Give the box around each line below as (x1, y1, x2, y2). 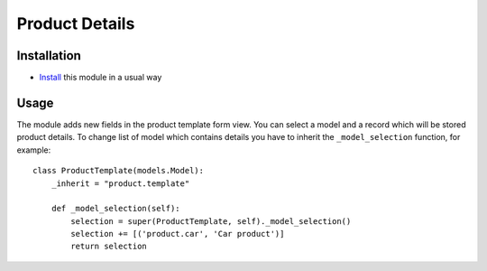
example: (16, 145, 51, 155)
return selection (70, 241, 148, 252)
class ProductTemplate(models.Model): (32, 165, 205, 176)
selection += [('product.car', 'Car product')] (70, 229, 285, 239)
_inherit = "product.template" (51, 178, 190, 189)
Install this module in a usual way (39, 72, 162, 83)
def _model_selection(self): (51, 203, 180, 214)
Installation (16, 48, 81, 63)
